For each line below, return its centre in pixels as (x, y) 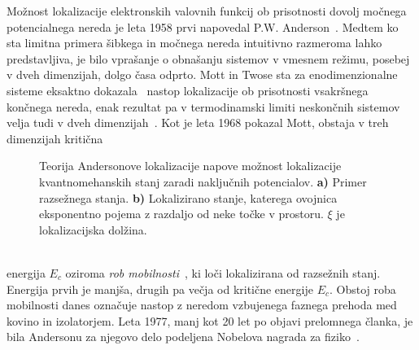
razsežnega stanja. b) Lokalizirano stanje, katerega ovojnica (188, 197)
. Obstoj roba (363, 289)
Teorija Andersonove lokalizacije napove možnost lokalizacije (190, 166)
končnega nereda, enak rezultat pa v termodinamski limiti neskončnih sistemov (203, 106)
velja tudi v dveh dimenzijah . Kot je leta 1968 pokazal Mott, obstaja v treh (198, 122)
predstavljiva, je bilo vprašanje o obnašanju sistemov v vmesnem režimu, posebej (208, 58)
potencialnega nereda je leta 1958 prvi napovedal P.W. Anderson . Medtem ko (203, 26)
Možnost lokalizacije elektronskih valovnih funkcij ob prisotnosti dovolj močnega (207, 11)
